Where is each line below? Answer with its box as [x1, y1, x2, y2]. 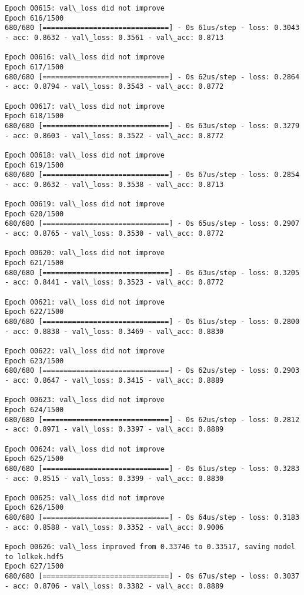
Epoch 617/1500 [5, 62, 64, 71]
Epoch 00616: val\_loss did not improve [5, 53, 165, 62]
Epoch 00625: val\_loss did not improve [5, 493, 165, 502]
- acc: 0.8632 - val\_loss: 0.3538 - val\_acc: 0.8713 [5, 180, 224, 189]
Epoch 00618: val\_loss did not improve [5, 151, 165, 159]
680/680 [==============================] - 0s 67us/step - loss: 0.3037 [5, 572, 300, 581]
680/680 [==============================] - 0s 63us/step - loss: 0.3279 [5, 121, 300, 130]
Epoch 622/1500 [5, 307, 64, 316]
